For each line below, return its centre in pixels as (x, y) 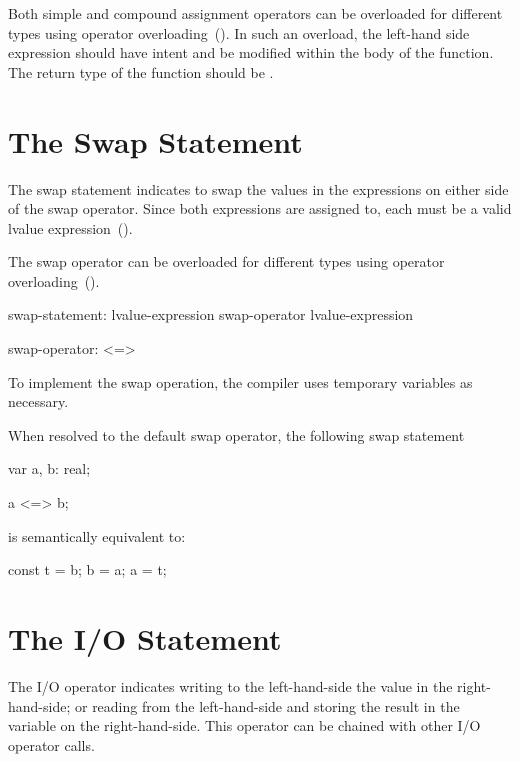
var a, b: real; (49, 468)
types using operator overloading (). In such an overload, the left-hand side (239, 32)
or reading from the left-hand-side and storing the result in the (267, 705)
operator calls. (51, 744)
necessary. (38, 401)
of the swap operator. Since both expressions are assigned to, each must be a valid (260, 208)
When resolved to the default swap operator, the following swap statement (236, 434)
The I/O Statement (145, 638)
